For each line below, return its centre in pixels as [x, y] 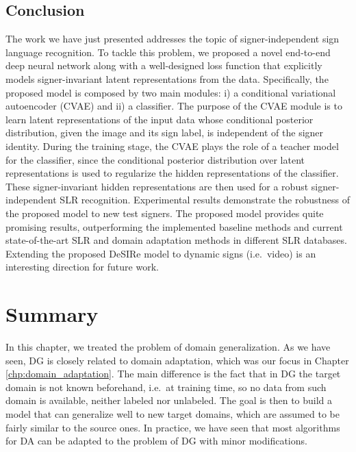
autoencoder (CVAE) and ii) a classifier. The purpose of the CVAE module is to [174, 106]
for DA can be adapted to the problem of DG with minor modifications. [156, 441]
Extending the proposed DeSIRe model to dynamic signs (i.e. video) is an [161, 253]
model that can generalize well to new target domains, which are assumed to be [173, 413]
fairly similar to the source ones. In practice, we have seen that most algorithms [173, 427]
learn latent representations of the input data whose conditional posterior [160, 119]
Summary [52, 314]
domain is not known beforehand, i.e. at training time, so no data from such [166, 387]
